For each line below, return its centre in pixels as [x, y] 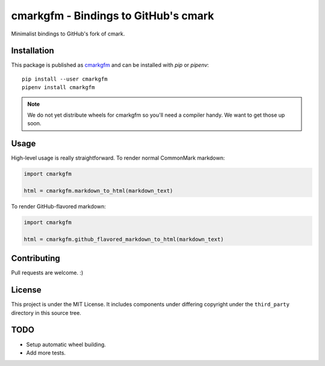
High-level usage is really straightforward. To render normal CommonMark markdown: [118, 158]
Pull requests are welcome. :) [47, 273]
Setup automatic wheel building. [66, 344]
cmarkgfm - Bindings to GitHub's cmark [113, 16]
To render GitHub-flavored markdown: [59, 206]
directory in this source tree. [46, 312]
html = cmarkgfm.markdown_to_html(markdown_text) [98, 191]
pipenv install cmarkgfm [58, 88]
